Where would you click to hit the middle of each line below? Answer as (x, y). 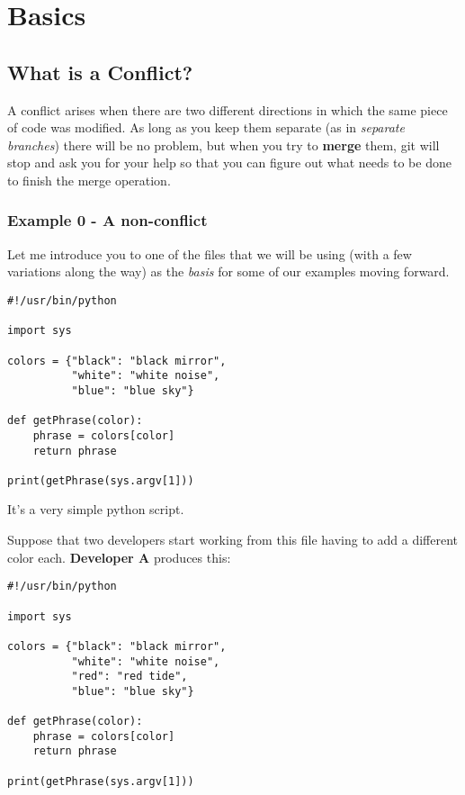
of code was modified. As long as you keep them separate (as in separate (206, 127)
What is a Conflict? (100, 72)
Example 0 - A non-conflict (107, 220)
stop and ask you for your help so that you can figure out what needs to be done (229, 163)
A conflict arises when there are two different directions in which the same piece (228, 109)
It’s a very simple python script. (96, 509)
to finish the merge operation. (89, 180)
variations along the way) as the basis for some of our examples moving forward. (228, 271)
